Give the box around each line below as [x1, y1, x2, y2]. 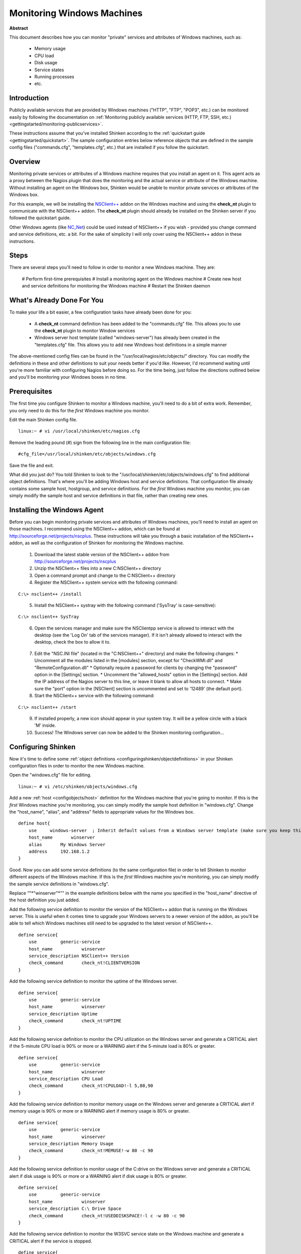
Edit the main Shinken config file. [9, 416, 78, 422]
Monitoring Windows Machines [9, 8, 143, 19]
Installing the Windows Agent [9, 506, 104, 514]
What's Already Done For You [9, 296, 104, 304]
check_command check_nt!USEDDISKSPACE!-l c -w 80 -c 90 [28, 1213, 185, 1218]
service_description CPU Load [28, 1076, 103, 1081]
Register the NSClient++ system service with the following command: [34, 579, 178, 585]
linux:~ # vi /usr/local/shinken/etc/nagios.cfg [18, 428, 140, 434]
